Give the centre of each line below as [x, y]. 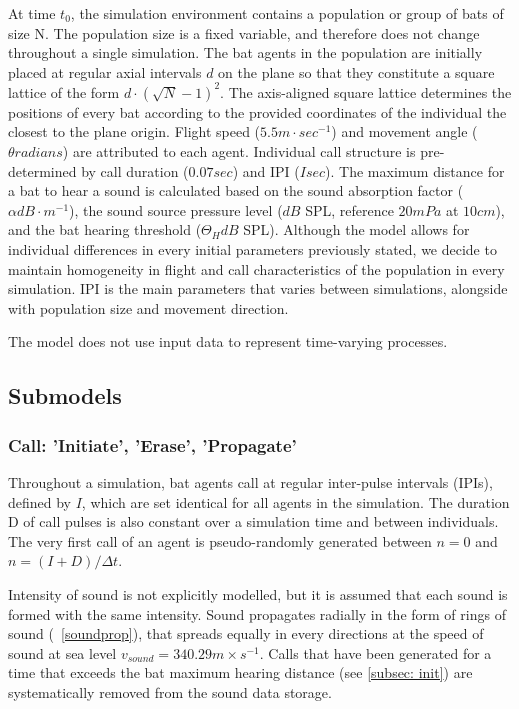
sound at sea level [62, 652]
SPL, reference [349, 209]
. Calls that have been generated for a [375, 652]
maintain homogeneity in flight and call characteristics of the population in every [256, 268]
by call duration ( [135, 170]
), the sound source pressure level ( [176, 209]
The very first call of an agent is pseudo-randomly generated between [220, 540]
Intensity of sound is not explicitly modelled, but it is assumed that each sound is [258, 593]
